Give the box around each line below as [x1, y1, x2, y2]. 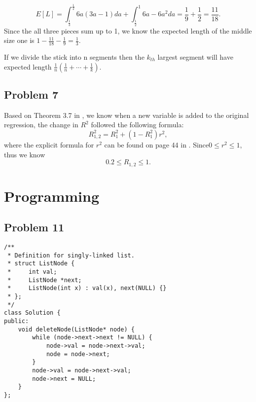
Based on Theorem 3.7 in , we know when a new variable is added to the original [4, 110, 249, 120]
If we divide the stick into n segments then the [4, 51, 145, 62]
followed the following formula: [91, 119, 184, 130]
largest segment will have [157, 51, 233, 62]
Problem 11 [4, 219, 65, 235]
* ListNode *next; [7, 276, 82, 284]
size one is [4, 35, 35, 45]
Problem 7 [4, 86, 58, 102]
